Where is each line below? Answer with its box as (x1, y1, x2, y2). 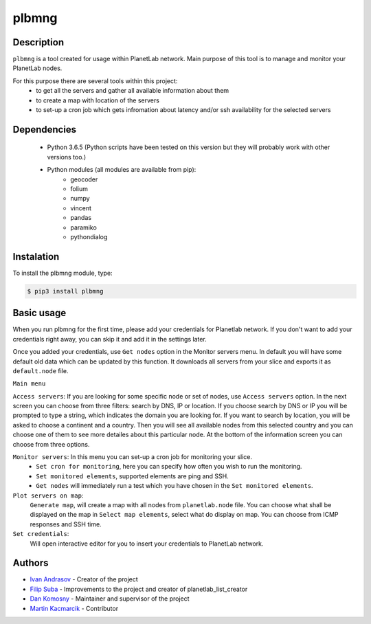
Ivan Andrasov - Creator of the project (30, 575, 139, 583)
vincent (70, 203, 92, 212)
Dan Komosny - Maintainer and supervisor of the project (30, 594, 190, 603)
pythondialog (70, 232, 108, 241)
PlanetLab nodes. (12, 64, 63, 72)
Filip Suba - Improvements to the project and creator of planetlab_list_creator (30, 585, 248, 593)
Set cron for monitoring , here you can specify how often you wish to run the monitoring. (36, 463, 302, 471)
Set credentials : (12, 530, 69, 538)
